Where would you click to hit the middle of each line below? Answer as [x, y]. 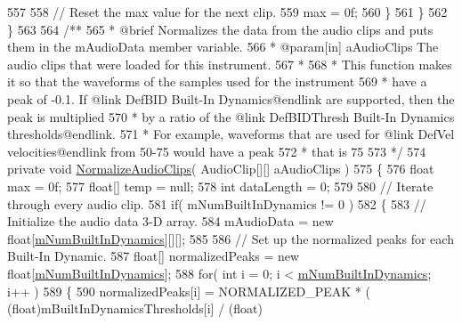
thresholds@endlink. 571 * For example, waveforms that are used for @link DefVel [231, 134]
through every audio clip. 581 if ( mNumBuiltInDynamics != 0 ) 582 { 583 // [217, 203]
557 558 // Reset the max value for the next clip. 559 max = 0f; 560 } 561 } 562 [227, 12]
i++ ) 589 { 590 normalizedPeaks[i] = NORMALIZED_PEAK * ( [189, 291]
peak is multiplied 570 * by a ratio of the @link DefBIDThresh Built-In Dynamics [231, 116]
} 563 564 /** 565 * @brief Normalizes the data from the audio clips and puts [220, 29]
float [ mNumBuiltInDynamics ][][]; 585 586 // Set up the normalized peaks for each [231, 238]
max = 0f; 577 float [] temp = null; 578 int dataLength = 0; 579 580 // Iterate [220, 186]
